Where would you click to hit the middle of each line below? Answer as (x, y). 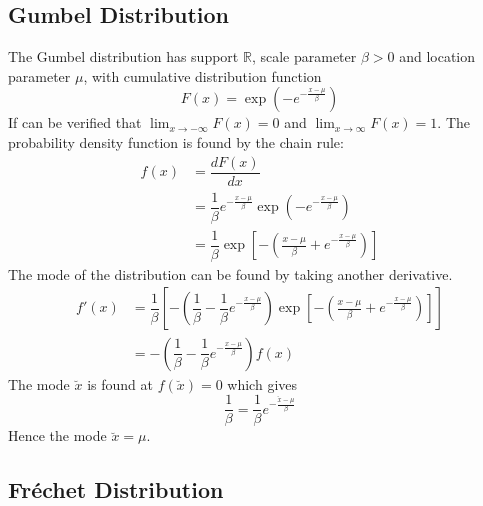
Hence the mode (57, 435)
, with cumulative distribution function (202, 75)
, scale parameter (304, 56)
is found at (120, 383)
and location (437, 56)
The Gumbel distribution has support (123, 56)
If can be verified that (75, 122)
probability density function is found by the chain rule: (176, 141)
